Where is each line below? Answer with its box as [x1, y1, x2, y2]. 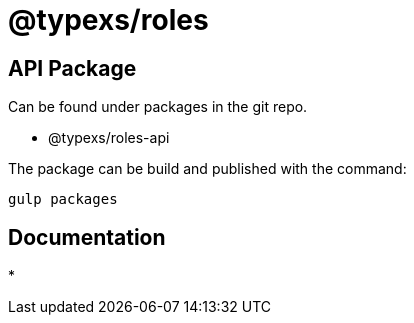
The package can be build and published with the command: [8, 160, 407, 178]
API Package [8, 55, 137, 81]
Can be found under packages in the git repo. [8, 98, 308, 116]
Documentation [8, 224, 166, 250]
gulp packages [8, 191, 118, 208]
